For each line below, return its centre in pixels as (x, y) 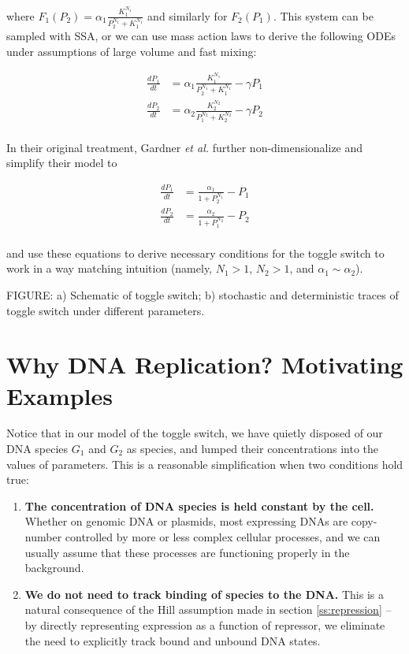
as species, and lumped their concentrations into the (253, 449)
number (43, 537)
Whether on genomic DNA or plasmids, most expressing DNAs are (186, 521)
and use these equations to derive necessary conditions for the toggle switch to (195, 253)
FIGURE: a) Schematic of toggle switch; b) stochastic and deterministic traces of (203, 294)
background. (54, 568)
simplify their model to (62, 163)
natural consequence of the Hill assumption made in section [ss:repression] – (208, 609)
